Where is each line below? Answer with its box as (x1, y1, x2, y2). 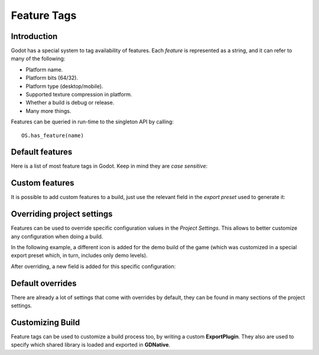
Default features (11, 147, 73, 157)
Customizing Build (11, 317, 80, 327)
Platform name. (25, 66, 63, 73)
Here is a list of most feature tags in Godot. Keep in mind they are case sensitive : (11, 162, 208, 170)
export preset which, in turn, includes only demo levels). (11, 252, 148, 259)
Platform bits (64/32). (25, 74, 79, 82)
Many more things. (25, 107, 71, 115)
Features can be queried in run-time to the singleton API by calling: (11, 118, 174, 125)
